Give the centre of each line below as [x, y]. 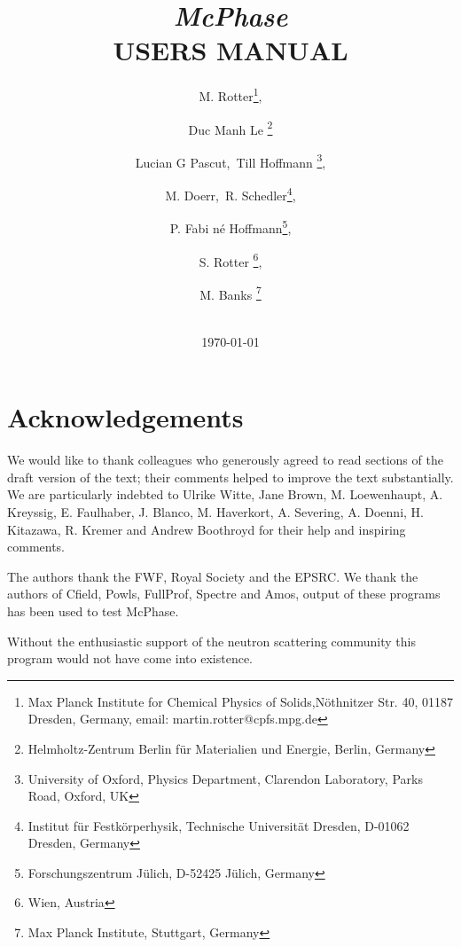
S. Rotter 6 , [230, 260]
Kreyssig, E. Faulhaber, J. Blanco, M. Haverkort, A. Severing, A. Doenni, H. [215, 511]
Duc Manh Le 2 [230, 128]
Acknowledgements [125, 417]
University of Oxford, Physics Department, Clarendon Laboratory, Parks [225, 778]
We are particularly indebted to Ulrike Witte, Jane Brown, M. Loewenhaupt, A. [225, 494]
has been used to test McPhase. [93, 610]
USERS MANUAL [230, 50]
